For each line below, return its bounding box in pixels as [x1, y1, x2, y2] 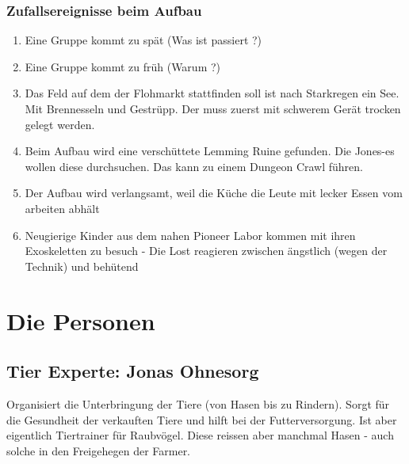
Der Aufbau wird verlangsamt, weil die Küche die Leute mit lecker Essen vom [25, 184, 403, 201]
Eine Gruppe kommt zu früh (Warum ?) [25, 58, 221, 74]
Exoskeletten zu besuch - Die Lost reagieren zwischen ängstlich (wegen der [25, 242, 388, 259]
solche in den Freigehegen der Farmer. [6, 442, 191, 458]
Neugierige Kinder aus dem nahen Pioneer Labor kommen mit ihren [25, 226, 356, 243]
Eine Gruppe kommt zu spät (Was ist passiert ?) [25, 32, 262, 48]
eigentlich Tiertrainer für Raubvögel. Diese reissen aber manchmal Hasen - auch [6, 427, 394, 443]
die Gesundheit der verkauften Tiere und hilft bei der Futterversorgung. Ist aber [6, 411, 397, 428]
